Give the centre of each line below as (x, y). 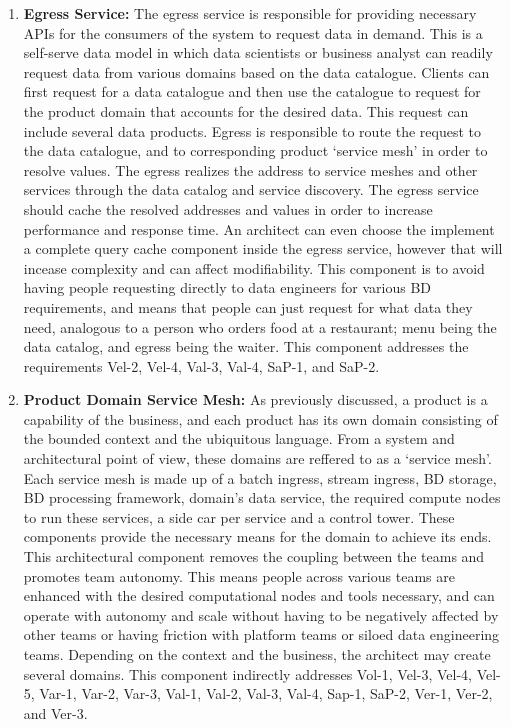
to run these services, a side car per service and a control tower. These (239, 516)
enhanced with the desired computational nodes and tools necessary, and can (259, 595)
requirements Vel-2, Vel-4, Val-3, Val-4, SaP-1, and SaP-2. (201, 365)
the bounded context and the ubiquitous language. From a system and (239, 438)
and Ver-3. (55, 712)
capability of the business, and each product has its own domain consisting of (260, 418)
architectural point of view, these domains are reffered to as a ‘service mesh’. (257, 458)
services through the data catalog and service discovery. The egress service (251, 189)
